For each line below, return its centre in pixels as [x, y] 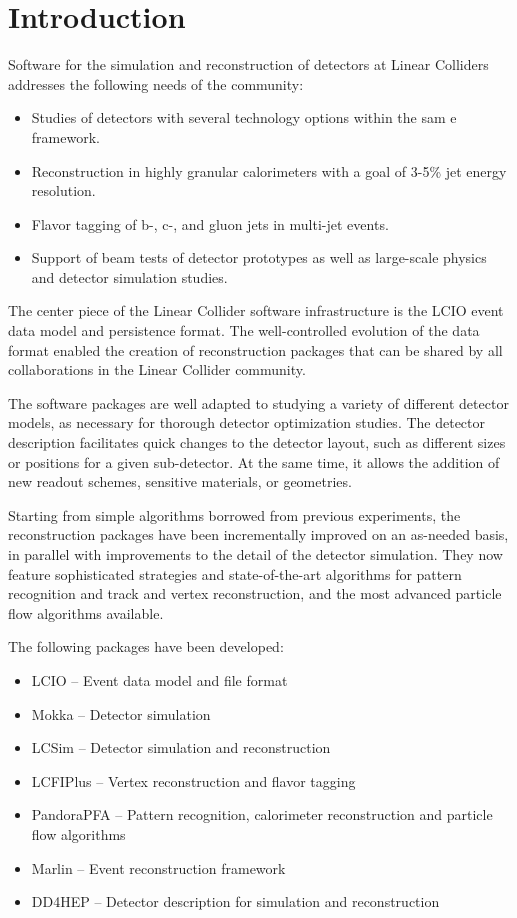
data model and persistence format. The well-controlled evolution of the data [244, 330]
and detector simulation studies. [129, 276]
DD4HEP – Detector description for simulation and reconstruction [235, 901]
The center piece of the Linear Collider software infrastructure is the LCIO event [256, 310]
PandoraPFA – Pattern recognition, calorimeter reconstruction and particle [262, 814]
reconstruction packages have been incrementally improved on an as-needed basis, [258, 534]
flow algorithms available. [86, 612]
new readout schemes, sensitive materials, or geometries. [180, 481]
